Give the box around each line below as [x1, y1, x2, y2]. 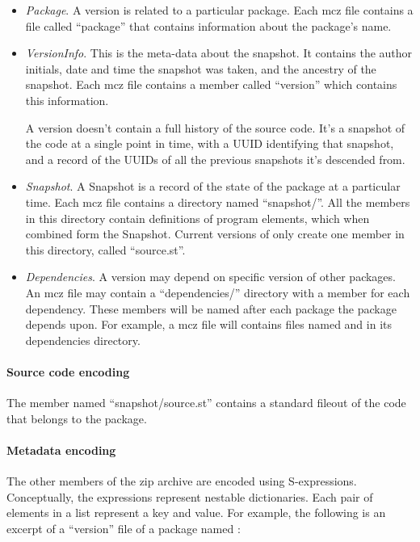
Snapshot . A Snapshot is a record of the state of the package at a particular [25, 178, 401, 195]
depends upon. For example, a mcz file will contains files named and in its [25, 316, 393, 333]
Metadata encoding [6, 441, 116, 458]
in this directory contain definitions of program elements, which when [25, 209, 370, 226]
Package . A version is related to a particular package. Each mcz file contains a [25, 2, 414, 18]
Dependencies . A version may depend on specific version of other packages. [25, 268, 396, 285]
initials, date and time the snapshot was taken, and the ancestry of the [25, 60, 376, 77]
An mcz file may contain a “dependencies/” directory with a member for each [25, 284, 410, 300]
